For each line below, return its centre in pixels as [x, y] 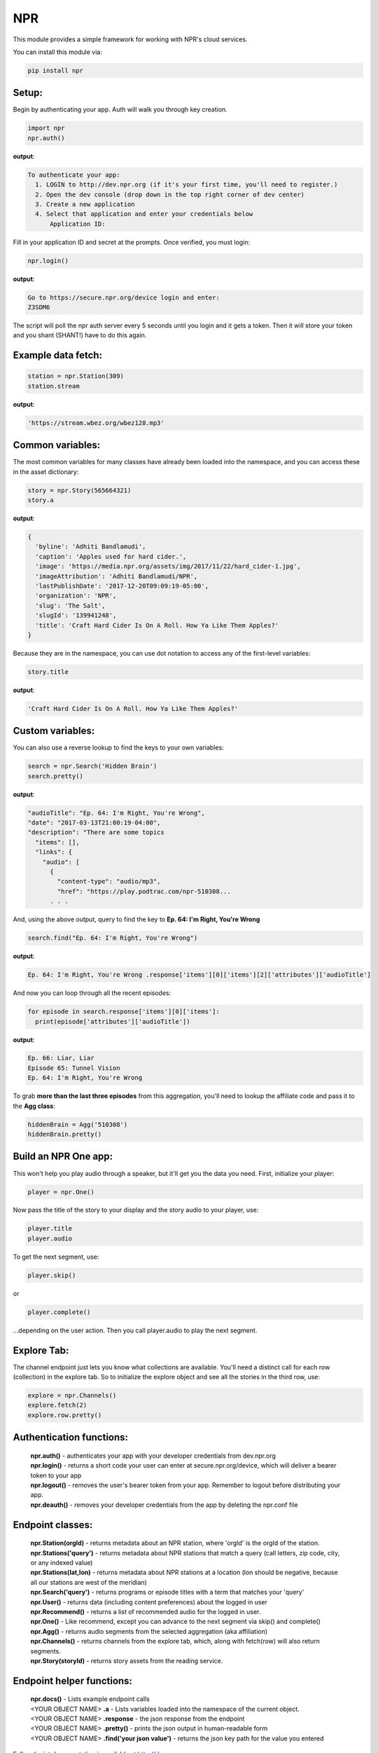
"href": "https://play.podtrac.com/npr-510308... [144, 891]
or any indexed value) [62, 1562]
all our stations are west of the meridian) [89, 1582]
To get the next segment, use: [56, 1257]
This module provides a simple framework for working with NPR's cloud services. [130, 39]
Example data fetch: [58, 355]
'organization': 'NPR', [76, 596]
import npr [46, 128]
